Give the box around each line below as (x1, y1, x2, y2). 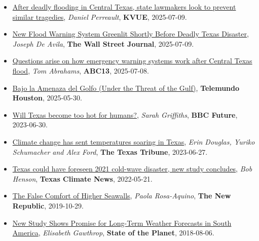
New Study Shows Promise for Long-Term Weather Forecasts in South (12, 217, 232, 228)
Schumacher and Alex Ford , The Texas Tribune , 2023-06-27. (12, 146, 208, 157)
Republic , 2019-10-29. (12, 200, 84, 211)
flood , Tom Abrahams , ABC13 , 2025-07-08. (12, 65, 149, 76)
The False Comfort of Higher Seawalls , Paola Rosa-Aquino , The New (12, 190, 231, 201)
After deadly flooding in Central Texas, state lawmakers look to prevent (12, 2, 236, 12)
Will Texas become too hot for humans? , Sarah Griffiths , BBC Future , (12, 109, 238, 120)
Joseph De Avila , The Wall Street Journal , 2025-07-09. (12, 38, 194, 49)
